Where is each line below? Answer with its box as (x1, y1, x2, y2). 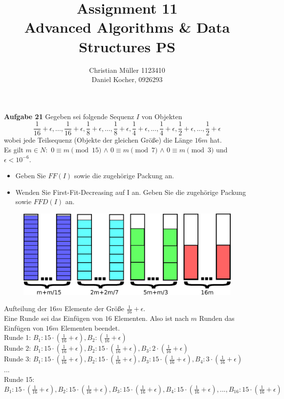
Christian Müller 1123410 (89, 64, 165, 75)
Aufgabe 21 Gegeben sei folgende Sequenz (4, 111, 134, 121)
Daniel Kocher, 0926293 (91, 74, 163, 84)
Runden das (199, 313, 235, 323)
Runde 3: (4, 354, 31, 364)
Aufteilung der (4, 303, 47, 314)
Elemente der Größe (64, 303, 125, 314)
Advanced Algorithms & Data (24, 17, 230, 37)
